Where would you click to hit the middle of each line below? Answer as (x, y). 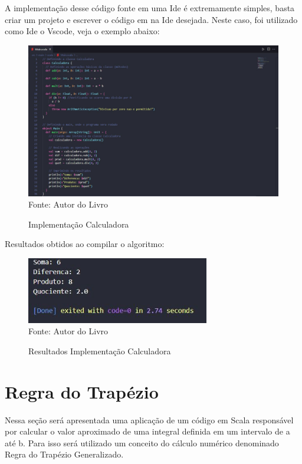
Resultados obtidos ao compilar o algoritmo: (85, 244)
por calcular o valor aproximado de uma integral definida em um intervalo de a (147, 431)
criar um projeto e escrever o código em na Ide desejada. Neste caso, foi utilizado (151, 19)
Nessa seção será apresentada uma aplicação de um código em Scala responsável (149, 419)
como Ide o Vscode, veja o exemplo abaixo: (82, 31)
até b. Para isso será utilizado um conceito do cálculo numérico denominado (142, 442)
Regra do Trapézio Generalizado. (64, 454)
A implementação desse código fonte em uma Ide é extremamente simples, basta (150, 8)
